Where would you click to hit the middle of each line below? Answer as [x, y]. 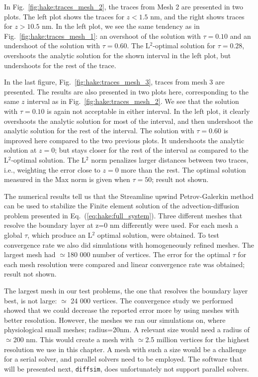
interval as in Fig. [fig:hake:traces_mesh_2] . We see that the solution [133, 101]
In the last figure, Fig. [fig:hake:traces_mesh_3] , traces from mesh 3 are [114, 82]
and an [240, 36]
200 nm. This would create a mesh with [74, 339]
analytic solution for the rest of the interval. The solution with [99, 131]
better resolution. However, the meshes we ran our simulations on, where [115, 320]
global [13, 235]
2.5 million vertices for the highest [197, 339]
